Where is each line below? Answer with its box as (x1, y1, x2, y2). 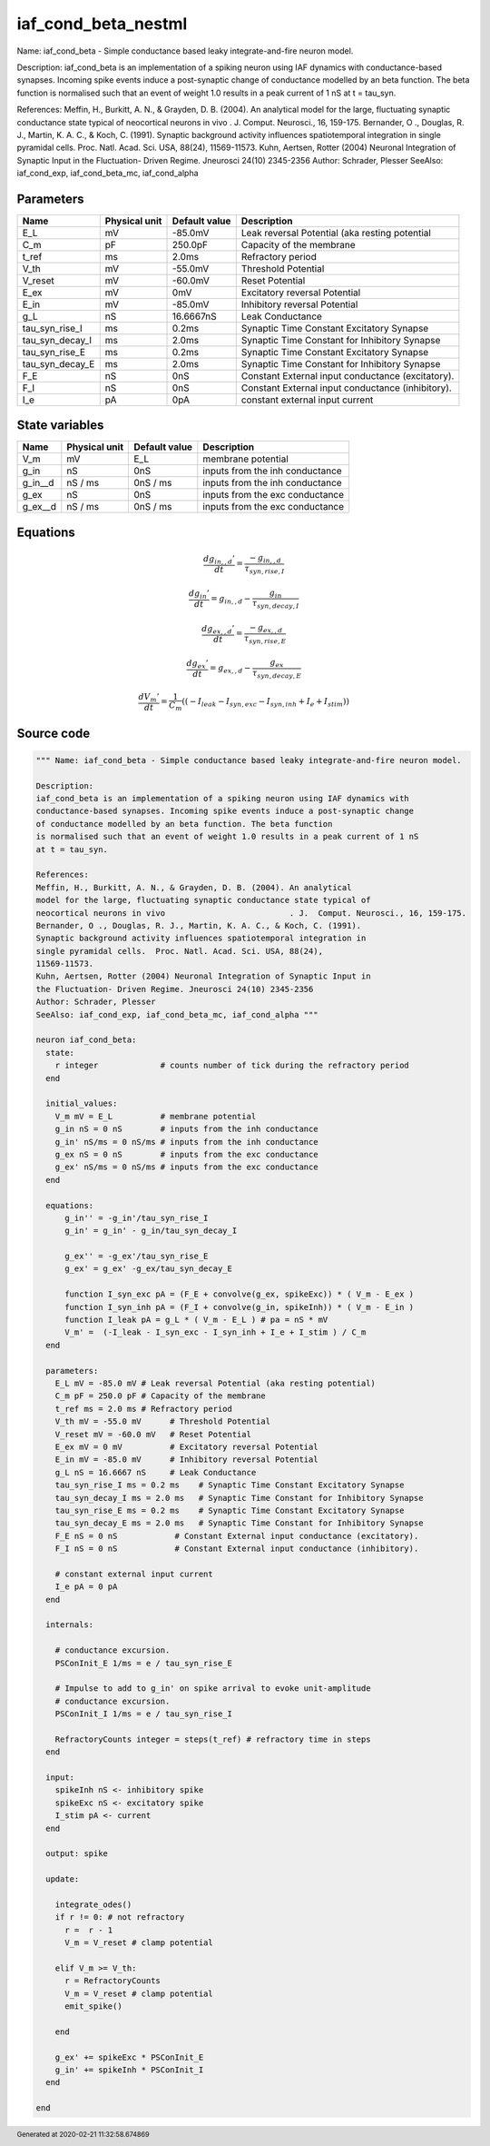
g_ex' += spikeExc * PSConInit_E (54, 2052, 204, 2062)
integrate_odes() (54, 1900, 132, 1910)
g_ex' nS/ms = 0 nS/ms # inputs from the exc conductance (54, 1162, 318, 1172)
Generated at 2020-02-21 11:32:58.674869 (16, 2131, 150, 2140)
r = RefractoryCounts (64, 1976, 161, 1986)
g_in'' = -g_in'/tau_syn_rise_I (64, 1213, 209, 1223)
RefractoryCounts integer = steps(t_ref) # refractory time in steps (54, 1734, 371, 1744)
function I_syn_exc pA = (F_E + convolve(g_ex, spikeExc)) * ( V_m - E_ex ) (64, 1289, 415, 1299)
